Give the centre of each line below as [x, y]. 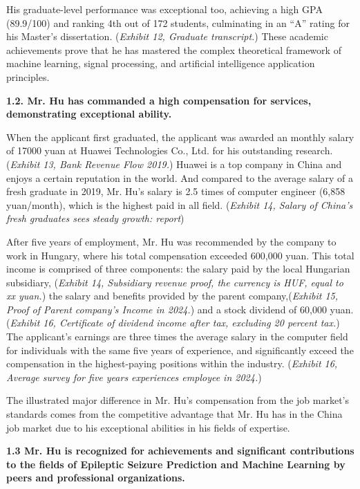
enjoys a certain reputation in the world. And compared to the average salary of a [180, 177]
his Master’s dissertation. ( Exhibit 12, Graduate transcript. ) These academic [167, 36]
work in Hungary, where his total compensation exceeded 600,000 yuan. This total [180, 255]
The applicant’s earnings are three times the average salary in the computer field [177, 336]
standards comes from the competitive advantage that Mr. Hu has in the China [174, 414]
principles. [28, 76]
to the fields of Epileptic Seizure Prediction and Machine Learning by [176, 464]
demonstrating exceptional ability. [89, 114]
